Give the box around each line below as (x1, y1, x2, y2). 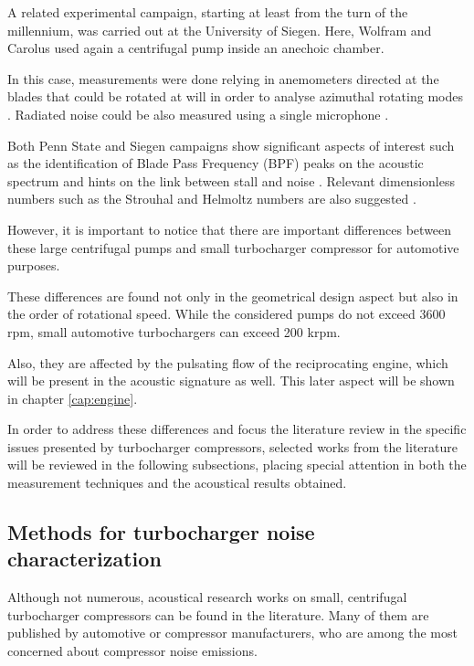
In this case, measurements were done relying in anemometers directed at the (7, 69, 439, 88)
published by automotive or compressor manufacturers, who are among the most (7, 623, 458, 642)
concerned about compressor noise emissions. (7, 641, 258, 661)
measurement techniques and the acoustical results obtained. (7, 473, 347, 492)
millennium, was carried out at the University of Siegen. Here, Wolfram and (7, 20, 432, 39)
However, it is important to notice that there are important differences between (7, 219, 452, 238)
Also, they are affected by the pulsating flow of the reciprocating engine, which (7, 353, 448, 372)
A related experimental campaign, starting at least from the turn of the (7, 3, 408, 21)
